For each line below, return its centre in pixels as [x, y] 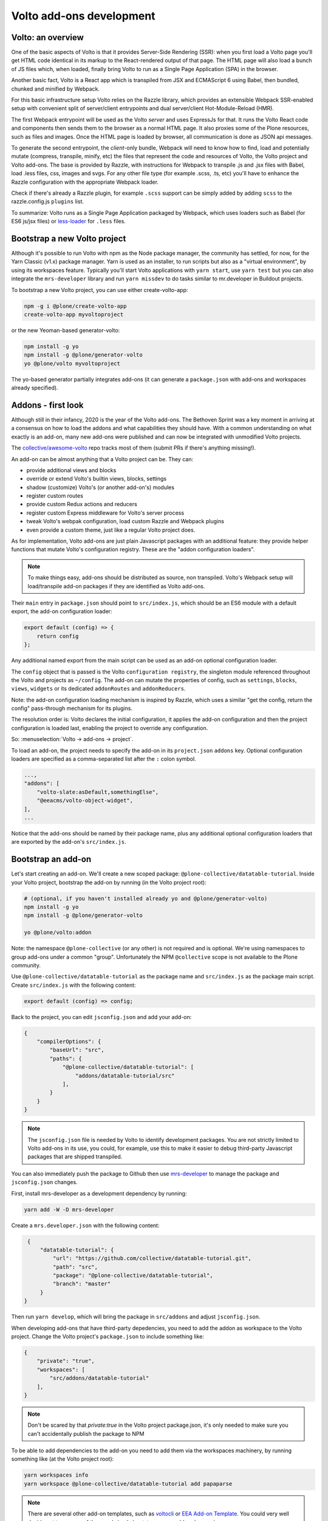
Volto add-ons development [83, 16]
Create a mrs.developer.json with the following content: [85, 1225]
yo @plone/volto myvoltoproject [72, 363]
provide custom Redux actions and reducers [82, 504]
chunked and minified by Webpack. [56, 89]
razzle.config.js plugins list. [48, 201]
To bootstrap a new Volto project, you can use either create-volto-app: [100, 290]
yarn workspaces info [56, 1475]
